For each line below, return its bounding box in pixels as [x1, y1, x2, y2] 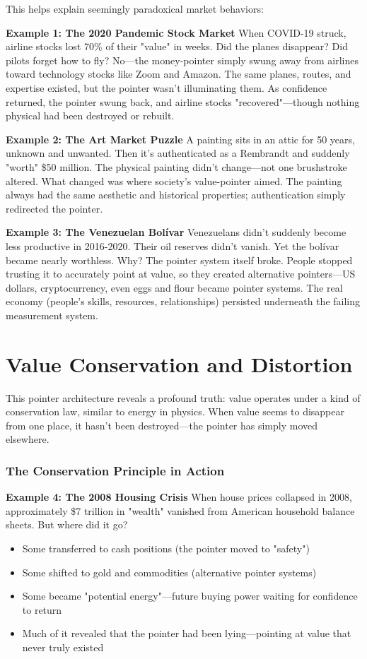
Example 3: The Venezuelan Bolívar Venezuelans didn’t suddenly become [6, 225, 346, 239]
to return [22, 602, 62, 617]
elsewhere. [6, 432, 49, 446]
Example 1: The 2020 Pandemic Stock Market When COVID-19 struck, [6, 25, 346, 40]
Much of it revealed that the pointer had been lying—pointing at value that [22, 626, 351, 641]
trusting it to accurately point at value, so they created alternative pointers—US [6, 266, 356, 281]
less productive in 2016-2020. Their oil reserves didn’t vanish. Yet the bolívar [6, 238, 339, 253]
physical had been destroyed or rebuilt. [6, 108, 175, 123]
